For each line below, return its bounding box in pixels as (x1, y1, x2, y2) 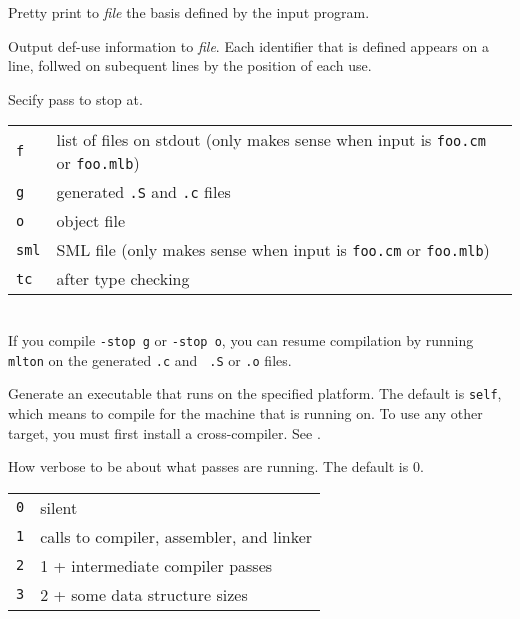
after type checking (56, 267, 190, 291)
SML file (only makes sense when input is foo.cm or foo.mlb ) (56, 238, 490, 262)
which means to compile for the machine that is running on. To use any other (8, 402, 483, 423)
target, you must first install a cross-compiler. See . (8, 422, 321, 443)
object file (56, 209, 126, 233)
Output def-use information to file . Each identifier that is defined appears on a (8, 35, 489, 56)
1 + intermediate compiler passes (40, 553, 273, 577)
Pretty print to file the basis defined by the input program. (8, 2, 370, 22)
